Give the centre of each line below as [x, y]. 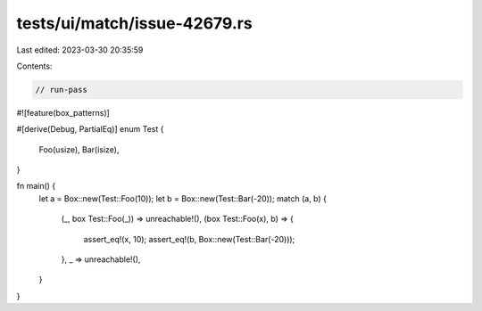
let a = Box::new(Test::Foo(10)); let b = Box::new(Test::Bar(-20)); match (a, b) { [183, 198]
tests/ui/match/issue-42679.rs [135, 23]
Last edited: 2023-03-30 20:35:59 [80, 50]
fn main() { [36, 186]
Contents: [34, 66]
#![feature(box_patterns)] [63, 112]
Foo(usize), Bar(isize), [79, 149]
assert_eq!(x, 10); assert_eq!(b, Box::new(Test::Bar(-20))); [189, 239]
